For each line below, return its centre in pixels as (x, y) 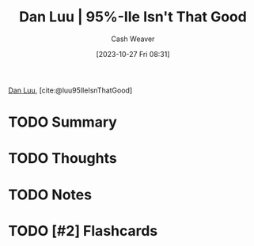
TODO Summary (63, 122)
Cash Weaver (133, 39)
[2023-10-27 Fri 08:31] (133, 54)
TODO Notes (50, 195)
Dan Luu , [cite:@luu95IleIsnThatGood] (70, 90)
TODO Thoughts (63, 159)
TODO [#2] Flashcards (83, 231)
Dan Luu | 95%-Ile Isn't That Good (133, 17)
